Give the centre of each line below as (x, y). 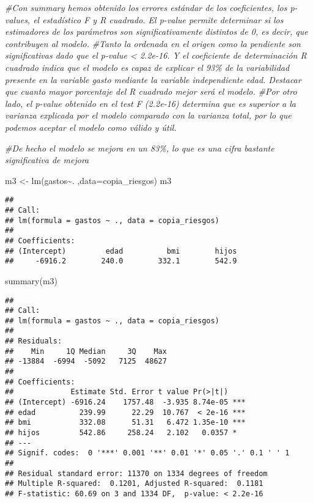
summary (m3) (31, 280)
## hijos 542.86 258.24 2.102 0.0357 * (121, 433)
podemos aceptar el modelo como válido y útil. (91, 127)
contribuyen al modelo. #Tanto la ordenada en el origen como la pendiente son (153, 43)
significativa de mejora (47, 160)
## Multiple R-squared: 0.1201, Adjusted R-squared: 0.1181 (134, 484)
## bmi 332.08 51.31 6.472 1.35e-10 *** (125, 423)
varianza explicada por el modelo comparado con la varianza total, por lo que (148, 115)
